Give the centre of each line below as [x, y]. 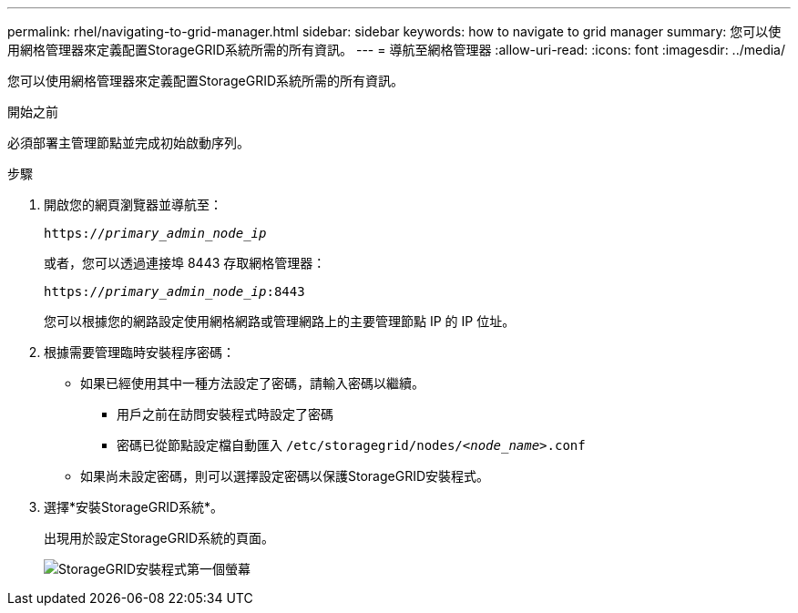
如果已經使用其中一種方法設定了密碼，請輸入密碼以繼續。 [252, 383]
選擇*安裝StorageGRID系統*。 [134, 507]
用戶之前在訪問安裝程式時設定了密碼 [225, 414]
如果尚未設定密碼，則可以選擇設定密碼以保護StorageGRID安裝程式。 [285, 476]
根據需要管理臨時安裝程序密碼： [139, 352]
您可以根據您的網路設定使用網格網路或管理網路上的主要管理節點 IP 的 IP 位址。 [280, 321]
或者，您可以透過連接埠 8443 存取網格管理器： [185, 263]
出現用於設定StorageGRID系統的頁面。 [159, 538]
